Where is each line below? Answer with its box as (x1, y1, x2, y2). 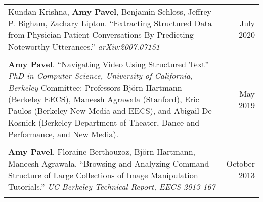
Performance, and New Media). (8, 128, 119, 140)
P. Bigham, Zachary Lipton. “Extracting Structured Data (8, 17, 212, 29)
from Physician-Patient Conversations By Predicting (8, 29, 194, 41)
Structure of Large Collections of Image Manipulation (8, 169, 198, 181)
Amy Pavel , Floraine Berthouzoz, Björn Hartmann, (8, 146, 196, 157)
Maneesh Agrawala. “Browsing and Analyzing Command (8, 157, 209, 169)
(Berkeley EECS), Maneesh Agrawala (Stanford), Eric (8, 93, 199, 105)
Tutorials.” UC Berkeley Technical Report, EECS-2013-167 (8, 181, 215, 192)
